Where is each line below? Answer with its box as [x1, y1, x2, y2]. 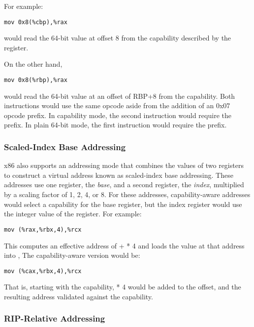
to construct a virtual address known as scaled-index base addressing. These [4, 169, 233, 180]
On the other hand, [4, 59, 63, 69]
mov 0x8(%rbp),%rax [4, 77, 67, 84]
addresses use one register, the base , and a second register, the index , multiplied [4, 179, 244, 190]
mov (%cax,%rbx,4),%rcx [4, 267, 82, 275]
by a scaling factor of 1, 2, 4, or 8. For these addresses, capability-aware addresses [4, 189, 251, 200]
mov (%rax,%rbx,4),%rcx [4, 226, 82, 233]
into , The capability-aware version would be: [4, 250, 140, 260]
